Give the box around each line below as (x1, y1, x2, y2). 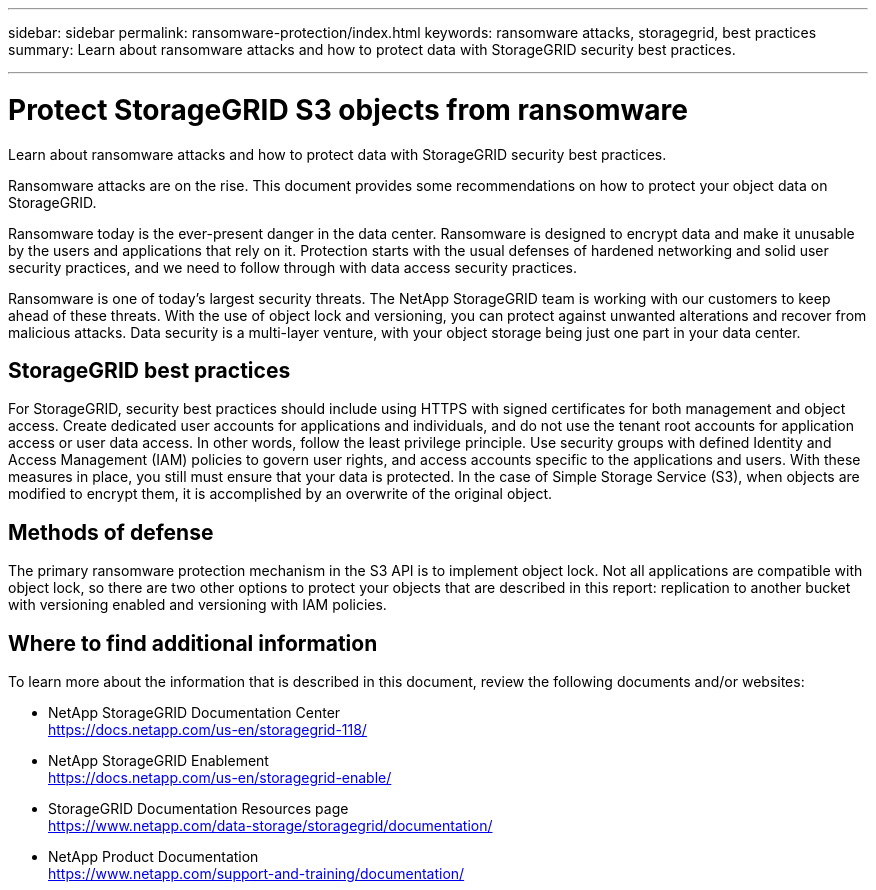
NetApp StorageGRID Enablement (48, 752, 269, 770)
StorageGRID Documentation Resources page (48, 800, 349, 818)
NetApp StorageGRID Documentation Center (48, 704, 341, 722)
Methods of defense (8, 519, 214, 545)
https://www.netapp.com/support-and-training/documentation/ (48, 865, 465, 883)
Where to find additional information (8, 630, 378, 656)
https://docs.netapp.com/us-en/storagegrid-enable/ (48, 769, 392, 787)
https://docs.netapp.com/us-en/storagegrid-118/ (48, 721, 367, 739)
